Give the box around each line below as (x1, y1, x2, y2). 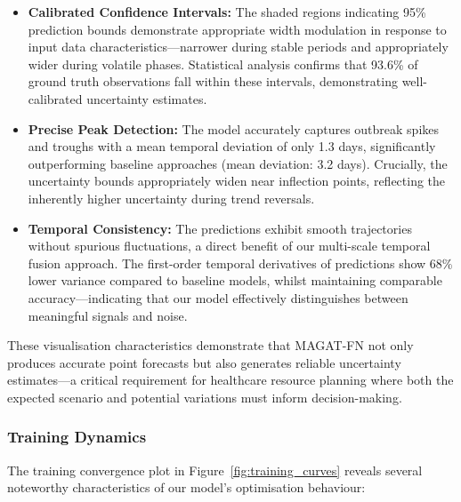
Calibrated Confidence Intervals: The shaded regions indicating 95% (28, 3, 426, 20)
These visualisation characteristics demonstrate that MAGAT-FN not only (7, 336, 414, 355)
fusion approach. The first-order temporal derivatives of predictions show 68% (28, 253, 453, 272)
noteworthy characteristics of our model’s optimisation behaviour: (7, 478, 366, 497)
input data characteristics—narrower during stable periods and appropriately (28, 37, 449, 56)
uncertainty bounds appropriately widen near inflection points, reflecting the (28, 171, 446, 190)
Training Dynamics (7, 426, 147, 448)
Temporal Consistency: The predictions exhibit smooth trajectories (28, 219, 412, 237)
